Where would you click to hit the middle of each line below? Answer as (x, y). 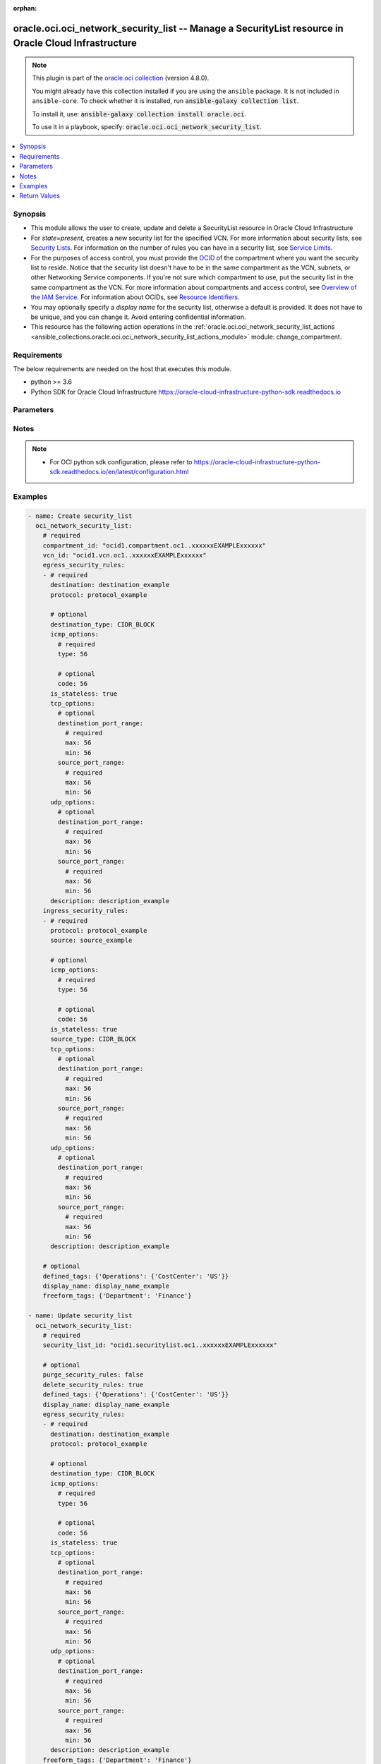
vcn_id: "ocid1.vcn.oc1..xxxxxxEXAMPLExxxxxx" (125, 555)
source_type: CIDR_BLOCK (93, 1039)
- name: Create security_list (80, 516)
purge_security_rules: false (93, 1375)
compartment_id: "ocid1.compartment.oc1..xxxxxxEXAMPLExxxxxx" (155, 545)
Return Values (40, 196)
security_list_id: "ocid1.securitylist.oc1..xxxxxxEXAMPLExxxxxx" (160, 1345)
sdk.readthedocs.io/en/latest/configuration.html (119, 471)
